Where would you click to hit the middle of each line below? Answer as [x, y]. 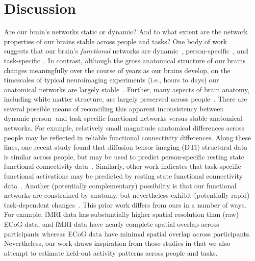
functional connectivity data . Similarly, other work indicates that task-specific [123, 166]
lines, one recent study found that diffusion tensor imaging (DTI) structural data [126, 147]
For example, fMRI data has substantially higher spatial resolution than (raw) [121, 214]
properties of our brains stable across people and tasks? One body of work [115, 41]
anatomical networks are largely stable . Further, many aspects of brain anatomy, [127, 89]
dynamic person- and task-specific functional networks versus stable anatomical [123, 118]
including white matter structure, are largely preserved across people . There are [126, 99]
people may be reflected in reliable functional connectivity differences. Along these [127, 137]
